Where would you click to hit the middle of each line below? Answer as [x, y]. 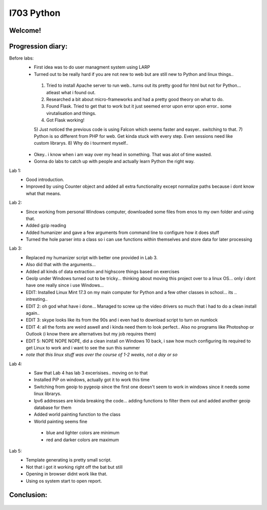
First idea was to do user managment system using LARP [92, 67]
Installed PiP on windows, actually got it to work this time [92, 380]
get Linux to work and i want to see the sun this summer [83, 347]
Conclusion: [28, 495]
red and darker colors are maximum [83, 440]
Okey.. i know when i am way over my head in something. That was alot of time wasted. [123, 154]
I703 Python [35, 13]
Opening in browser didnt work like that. [67, 474]
